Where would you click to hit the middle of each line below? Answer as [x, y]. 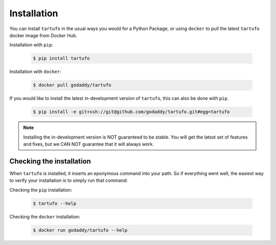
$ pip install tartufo [61, 58]
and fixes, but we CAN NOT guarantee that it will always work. [89, 144]
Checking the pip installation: [41, 190]
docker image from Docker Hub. [43, 35]
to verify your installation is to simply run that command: [68, 180]
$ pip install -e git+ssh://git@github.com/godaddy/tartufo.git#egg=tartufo [131, 112]
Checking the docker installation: [45, 216]
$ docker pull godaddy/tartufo [72, 85]
